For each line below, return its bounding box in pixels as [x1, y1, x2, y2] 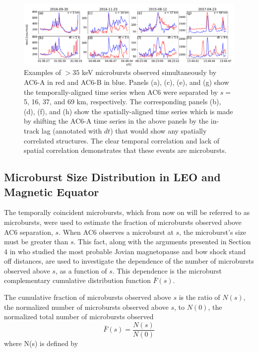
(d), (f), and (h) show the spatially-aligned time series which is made [24, 106, 233, 116]
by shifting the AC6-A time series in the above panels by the [24, 116, 209, 126]
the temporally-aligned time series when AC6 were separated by [24, 86, 218, 97]
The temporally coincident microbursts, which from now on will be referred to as [4, 207, 250, 217]
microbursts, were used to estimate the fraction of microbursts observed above [4, 216, 242, 227]
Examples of [24, 67, 61, 77]
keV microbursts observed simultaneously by [81, 67, 217, 77]
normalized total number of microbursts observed [4, 311, 154, 322]
